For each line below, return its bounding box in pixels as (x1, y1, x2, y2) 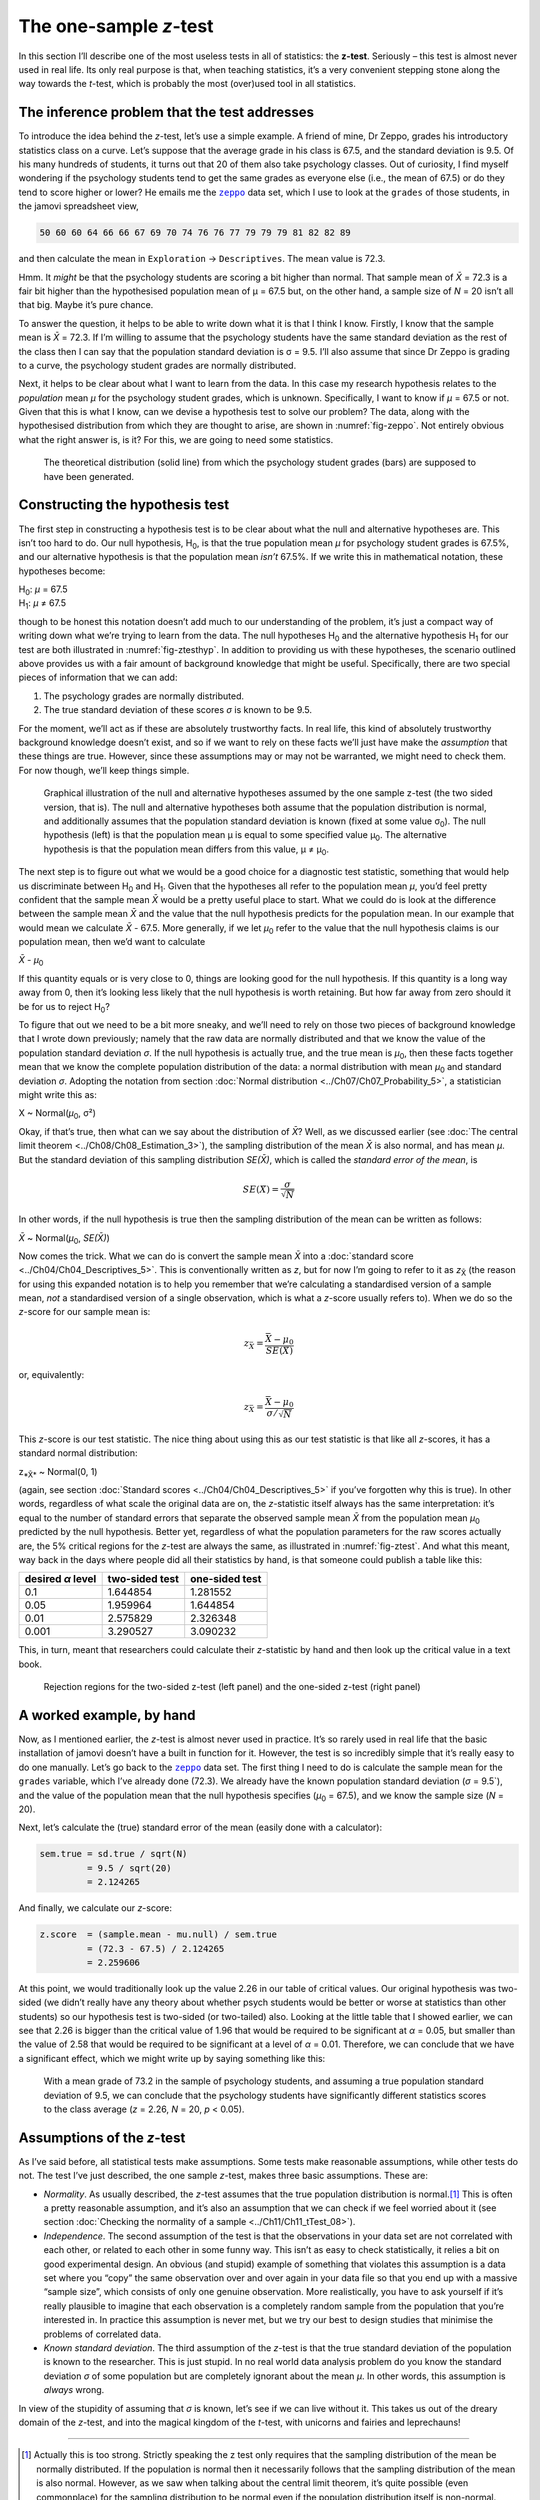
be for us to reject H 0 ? (18, 1000, 110, 1015)
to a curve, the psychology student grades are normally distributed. (18, 359, 297, 371)
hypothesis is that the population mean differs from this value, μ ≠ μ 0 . (43, 843, 330, 857)
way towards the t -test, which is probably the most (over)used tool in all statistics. (18, 78, 357, 90)
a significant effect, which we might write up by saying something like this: (18, 2052, 326, 2064)
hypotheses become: (18, 565, 106, 577)
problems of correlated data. (43, 2328, 162, 2340)
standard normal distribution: (18, 1447, 139, 1459)
